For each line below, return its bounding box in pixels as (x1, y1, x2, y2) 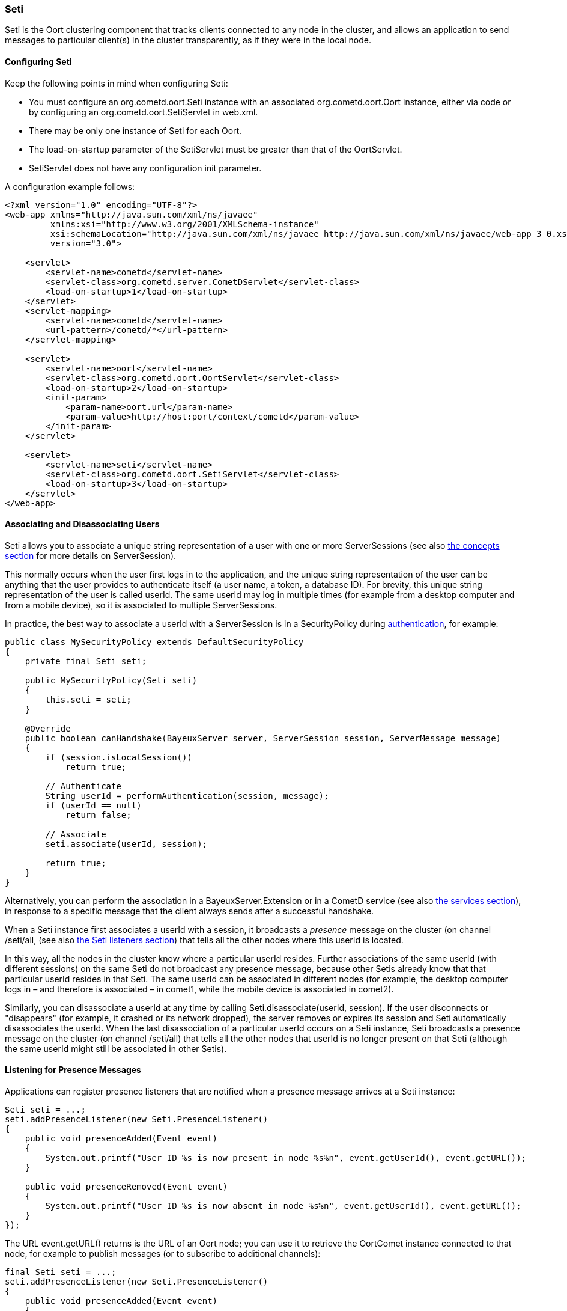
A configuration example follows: (5, 181, 135, 192)
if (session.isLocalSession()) (45, 752, 192, 762)
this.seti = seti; (45, 694, 132, 704)
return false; (65, 810, 132, 820)
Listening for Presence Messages (5, 1065, 141, 1075)
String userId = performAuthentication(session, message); (45, 790, 329, 801)
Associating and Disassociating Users (5, 519, 160, 530)
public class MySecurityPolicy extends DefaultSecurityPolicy (5, 637, 304, 647)
